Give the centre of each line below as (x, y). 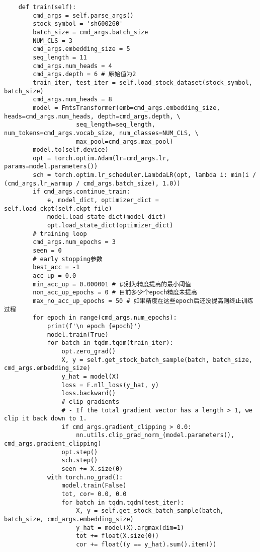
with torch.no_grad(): (85, 477)
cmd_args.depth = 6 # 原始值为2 (84, 74)
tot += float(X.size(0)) (117, 536)
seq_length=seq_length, (116, 125)
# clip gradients (91, 402)
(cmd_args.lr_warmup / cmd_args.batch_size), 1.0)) (92, 183)
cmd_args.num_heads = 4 (72, 66)
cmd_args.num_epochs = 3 (74, 242)
